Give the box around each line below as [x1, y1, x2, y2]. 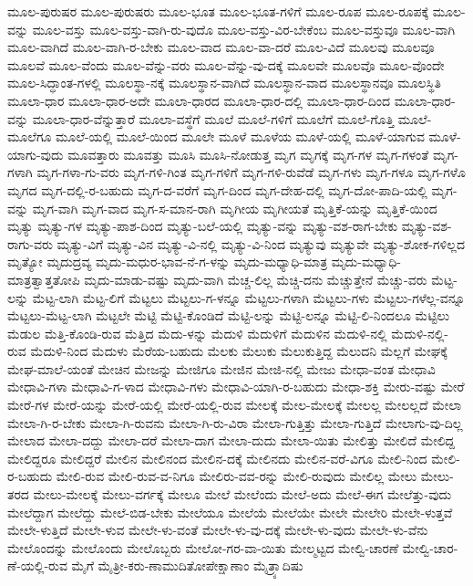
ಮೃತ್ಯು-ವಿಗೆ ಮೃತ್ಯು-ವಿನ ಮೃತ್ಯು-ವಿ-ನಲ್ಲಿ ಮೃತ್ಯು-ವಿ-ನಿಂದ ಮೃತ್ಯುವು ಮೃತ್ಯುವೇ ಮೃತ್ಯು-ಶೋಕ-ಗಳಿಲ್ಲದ [57, 234, 466, 253]
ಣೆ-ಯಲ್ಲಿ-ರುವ [7, 556, 67, 575]
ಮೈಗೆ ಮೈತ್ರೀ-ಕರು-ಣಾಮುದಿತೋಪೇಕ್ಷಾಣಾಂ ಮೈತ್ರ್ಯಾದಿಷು [71, 556, 303, 575]
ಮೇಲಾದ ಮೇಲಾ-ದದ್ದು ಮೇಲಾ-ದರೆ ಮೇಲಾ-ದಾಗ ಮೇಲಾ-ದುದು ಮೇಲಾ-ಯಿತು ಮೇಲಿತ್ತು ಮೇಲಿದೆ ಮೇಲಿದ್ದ [7, 431, 455, 450]
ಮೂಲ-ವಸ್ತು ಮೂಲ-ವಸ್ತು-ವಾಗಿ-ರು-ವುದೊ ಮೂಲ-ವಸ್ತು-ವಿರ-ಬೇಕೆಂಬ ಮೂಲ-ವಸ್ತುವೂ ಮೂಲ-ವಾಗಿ [32, 19, 456, 38]
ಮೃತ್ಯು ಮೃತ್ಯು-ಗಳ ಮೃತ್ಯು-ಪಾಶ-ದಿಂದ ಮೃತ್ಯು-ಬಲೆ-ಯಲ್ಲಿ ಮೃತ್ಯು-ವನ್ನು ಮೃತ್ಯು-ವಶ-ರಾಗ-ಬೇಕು [7, 216, 398, 235]
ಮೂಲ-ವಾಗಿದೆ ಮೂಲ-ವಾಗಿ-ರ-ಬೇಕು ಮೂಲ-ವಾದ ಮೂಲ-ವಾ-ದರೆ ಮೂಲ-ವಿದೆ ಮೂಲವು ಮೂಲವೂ [7, 37, 435, 57]
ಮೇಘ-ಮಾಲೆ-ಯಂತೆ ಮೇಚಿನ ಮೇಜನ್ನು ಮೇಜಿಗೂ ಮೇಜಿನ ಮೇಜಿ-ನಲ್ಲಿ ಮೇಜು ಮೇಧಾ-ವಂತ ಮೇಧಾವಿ [7, 359, 436, 378]
